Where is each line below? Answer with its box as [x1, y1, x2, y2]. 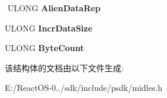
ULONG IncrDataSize [5, 21, 93, 34]
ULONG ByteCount [5, 42, 84, 54]
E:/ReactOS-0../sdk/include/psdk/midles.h [5, 81, 163, 94]
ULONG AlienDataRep [7, 2, 101, 14]
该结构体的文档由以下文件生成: [5, 61, 124, 74]
